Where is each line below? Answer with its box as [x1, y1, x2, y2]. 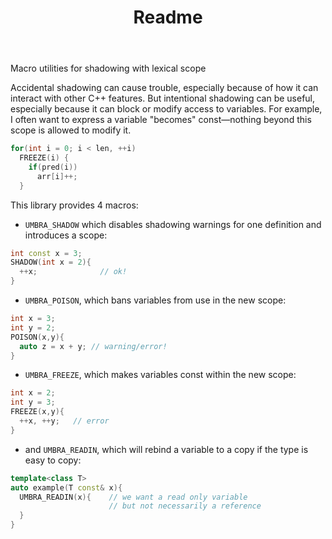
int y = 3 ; [10, 397, 56, 408]
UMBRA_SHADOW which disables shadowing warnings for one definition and [24, 218, 322, 230]
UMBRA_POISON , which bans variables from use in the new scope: [24, 294, 287, 306]
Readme [133, 6, 203, 29]
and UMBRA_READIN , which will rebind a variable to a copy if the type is [24, 443, 309, 455]
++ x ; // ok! [19, 267, 128, 277]
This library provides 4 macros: [10, 199, 139, 211]
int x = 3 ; [10, 314, 56, 324]
